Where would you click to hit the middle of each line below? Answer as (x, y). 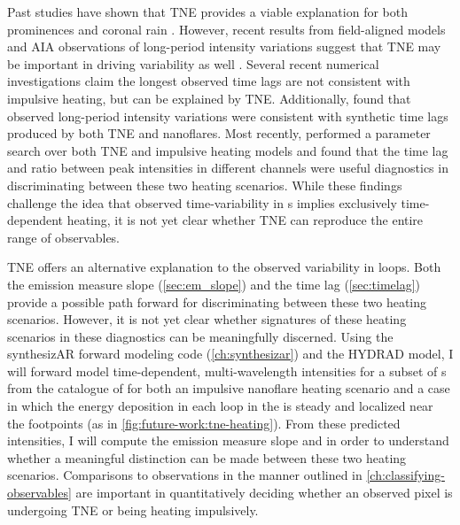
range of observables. (64, 237)
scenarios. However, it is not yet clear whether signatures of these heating (207, 319)
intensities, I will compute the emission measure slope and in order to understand (228, 440)
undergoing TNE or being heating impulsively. (133, 510)
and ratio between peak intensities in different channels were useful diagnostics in (228, 168)
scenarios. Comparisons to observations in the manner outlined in (185, 475)
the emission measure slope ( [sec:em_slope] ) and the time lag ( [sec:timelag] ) (214, 284)
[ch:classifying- (405, 475)
